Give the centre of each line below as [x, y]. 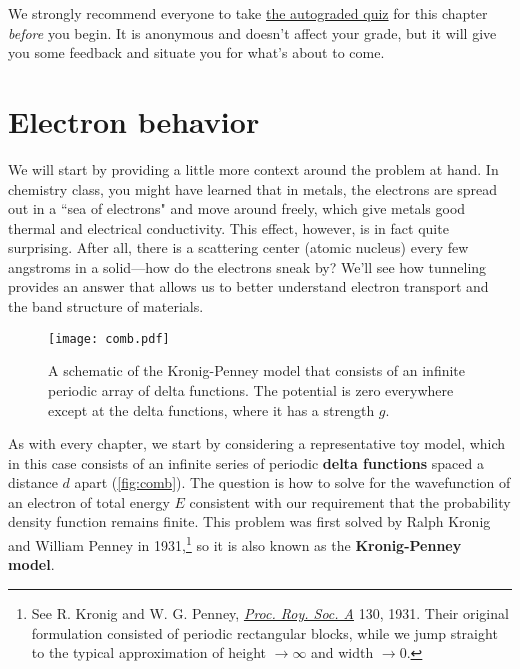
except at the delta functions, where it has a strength [211, 409]
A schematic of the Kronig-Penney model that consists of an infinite [257, 370]
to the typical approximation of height [148, 652]
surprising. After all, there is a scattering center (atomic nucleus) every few [238, 247]
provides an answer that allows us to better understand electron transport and [248, 286]
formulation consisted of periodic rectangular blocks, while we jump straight [264, 632]
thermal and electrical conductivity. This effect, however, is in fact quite [228, 227]
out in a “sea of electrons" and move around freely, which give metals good [237, 208]
